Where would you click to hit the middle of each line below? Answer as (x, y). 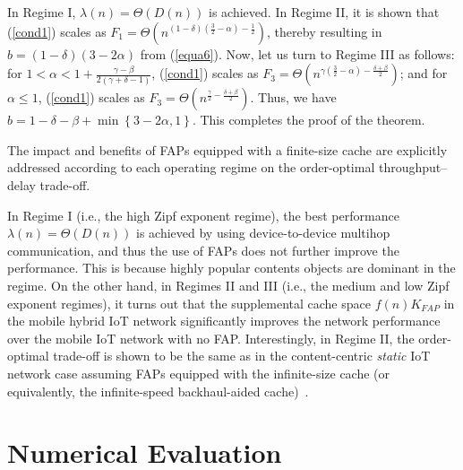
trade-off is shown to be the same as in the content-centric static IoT (242, 356)
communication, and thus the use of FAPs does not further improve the (203, 250)
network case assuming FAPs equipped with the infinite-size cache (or (199, 373)
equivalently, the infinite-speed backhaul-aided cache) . (158, 391)
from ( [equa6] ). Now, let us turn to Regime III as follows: (297, 53)
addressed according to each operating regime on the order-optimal (191, 167)
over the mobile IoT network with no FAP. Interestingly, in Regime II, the (211, 338)
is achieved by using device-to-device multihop (263, 233)
